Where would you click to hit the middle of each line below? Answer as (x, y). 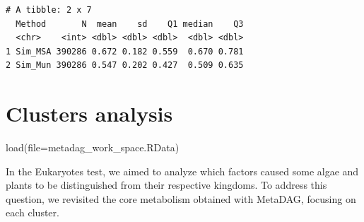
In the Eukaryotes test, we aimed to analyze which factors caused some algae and (182, 171)
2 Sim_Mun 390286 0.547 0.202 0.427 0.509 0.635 (125, 65)
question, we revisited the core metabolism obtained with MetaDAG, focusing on (181, 198)
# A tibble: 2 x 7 (49, 10)
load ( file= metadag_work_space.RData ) (93, 147)
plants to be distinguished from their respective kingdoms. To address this (166, 185)
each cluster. (33, 212)
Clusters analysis (89, 113)
